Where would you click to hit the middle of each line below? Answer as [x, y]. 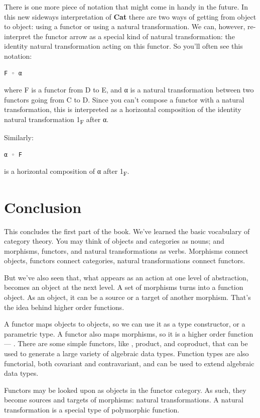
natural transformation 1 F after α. [56, 120]
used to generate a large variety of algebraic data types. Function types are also [126, 353]
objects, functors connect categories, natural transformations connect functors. [125, 260]
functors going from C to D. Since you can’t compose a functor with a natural [124, 99]
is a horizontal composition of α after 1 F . [67, 172]
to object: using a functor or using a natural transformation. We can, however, [125, 26]
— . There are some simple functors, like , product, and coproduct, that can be [126, 343]
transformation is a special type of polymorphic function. [92, 409]
